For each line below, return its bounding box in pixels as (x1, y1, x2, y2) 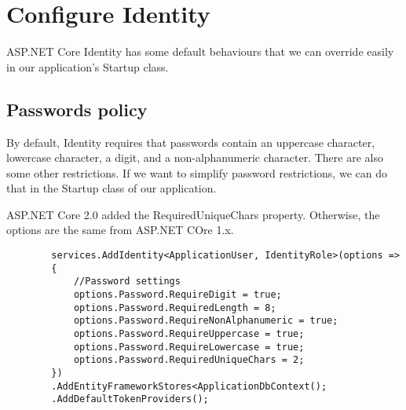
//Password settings (73, 276, 181, 287)
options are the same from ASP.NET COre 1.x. (6, 221, 234, 238)
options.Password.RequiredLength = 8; (73, 302, 276, 313)
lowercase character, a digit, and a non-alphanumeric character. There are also (6, 149, 383, 166)
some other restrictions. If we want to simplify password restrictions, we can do (6, 164, 387, 181)
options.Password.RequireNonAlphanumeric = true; (73, 315, 338, 327)
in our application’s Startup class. (6, 58, 169, 75)
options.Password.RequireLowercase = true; (73, 341, 305, 353)
